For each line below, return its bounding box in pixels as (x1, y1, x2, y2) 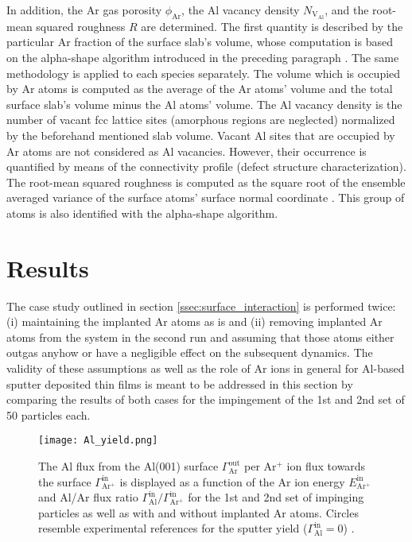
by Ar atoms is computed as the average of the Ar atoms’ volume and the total (6, 80, 393, 97)
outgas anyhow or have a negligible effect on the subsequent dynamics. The (6, 344, 373, 361)
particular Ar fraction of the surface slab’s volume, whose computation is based (6, 33, 393, 50)
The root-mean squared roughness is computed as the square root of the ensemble (6, 173, 406, 190)
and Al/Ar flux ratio (38, 489, 138, 505)
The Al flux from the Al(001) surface (38, 458, 219, 474)
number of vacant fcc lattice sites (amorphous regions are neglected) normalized (6, 111, 395, 128)
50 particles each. (6, 406, 91, 423)
